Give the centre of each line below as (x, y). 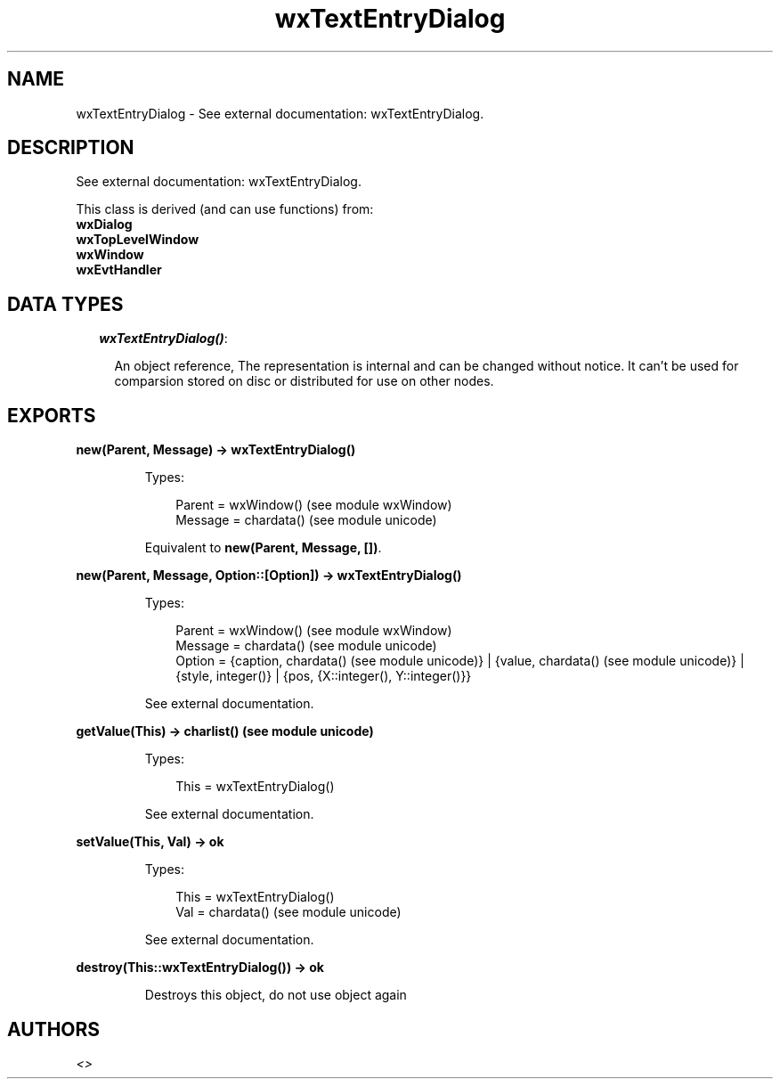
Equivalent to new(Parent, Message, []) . (263, 548)
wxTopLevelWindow (138, 240)
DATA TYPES (65, 304)
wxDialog (104, 225)
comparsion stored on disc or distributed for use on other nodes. (304, 381)
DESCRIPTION (71, 148)
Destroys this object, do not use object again (276, 995)
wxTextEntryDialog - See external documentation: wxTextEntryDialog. (280, 113)
